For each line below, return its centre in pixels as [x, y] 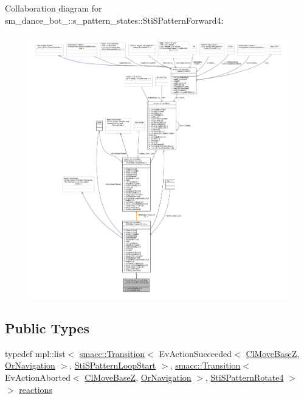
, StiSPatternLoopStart [113, 365]
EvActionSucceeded [195, 353]
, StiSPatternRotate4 [244, 377]
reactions [36, 389]
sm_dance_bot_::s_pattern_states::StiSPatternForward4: [114, 20]
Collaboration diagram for [54, 8]
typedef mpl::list [35, 353]
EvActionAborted [38, 377]
